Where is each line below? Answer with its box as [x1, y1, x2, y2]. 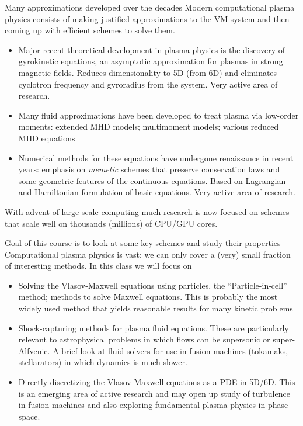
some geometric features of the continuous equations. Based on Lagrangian [18, 174, 286, 186]
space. [18, 410, 40, 422]
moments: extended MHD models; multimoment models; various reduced [18, 120, 279, 133]
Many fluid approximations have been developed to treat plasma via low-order [18, 109, 299, 121]
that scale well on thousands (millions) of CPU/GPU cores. [5, 217, 218, 229]
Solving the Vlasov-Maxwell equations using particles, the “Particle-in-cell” [18, 279, 287, 291]
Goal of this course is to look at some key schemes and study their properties [5, 237, 281, 249]
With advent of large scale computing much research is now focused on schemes [5, 205, 290, 217]
